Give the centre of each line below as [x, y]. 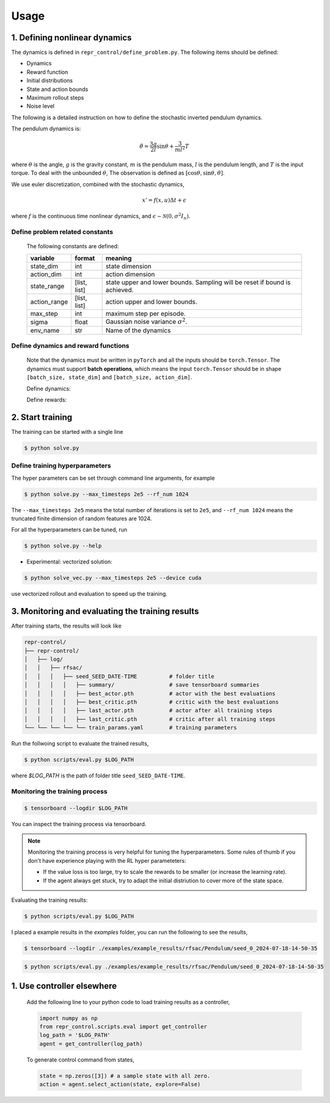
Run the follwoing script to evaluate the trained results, [80, 744]
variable [42, 258]
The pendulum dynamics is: [46, 129]
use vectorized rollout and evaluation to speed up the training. [90, 594]
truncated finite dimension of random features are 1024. [82, 519]
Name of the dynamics [138, 330]
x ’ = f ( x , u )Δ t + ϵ [164, 200]
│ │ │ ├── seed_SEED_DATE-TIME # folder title [119, 676]
